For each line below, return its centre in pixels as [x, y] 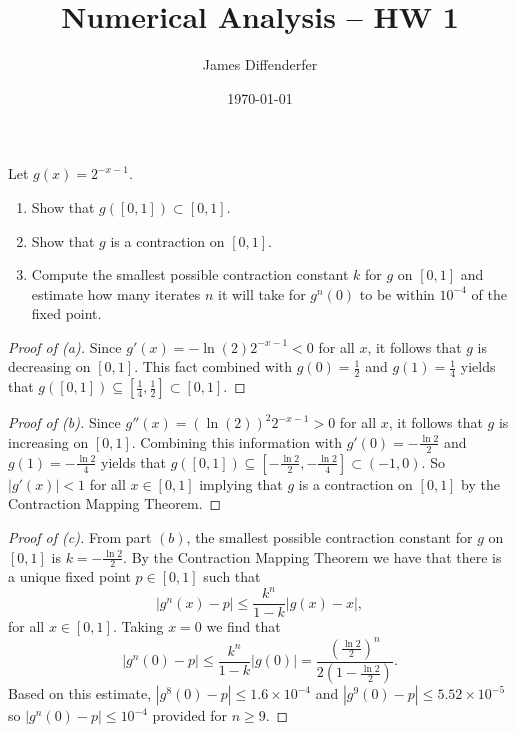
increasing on [48, 441]
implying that [241, 483]
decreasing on [49, 366]
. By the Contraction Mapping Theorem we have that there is [312, 556]
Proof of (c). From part [80, 536]
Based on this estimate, [80, 693]
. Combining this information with [236, 441]
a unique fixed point [69, 576]
